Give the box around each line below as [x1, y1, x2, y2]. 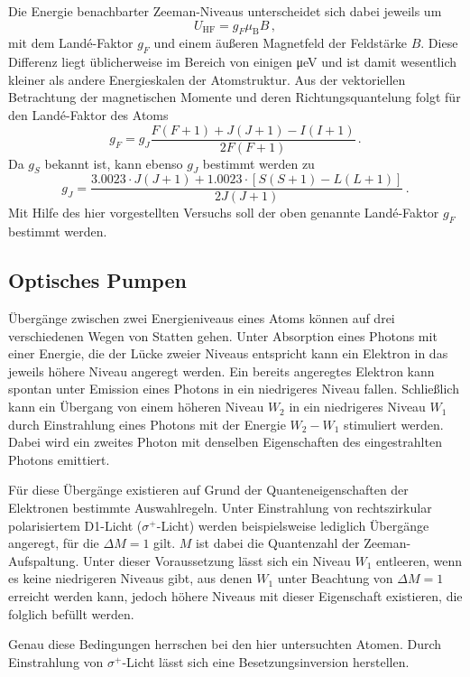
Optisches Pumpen [8, 266, 187, 294]
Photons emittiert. [8, 450, 110, 468]
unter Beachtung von [277, 569, 393, 588]
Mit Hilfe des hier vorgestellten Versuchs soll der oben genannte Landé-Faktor [8, 203, 439, 222]
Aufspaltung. [8, 551, 79, 570]
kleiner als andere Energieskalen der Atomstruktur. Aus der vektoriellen [8, 70, 406, 88]
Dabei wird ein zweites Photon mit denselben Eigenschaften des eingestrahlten [8, 432, 442, 451]
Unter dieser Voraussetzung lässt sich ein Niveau [82, 551, 351, 570]
